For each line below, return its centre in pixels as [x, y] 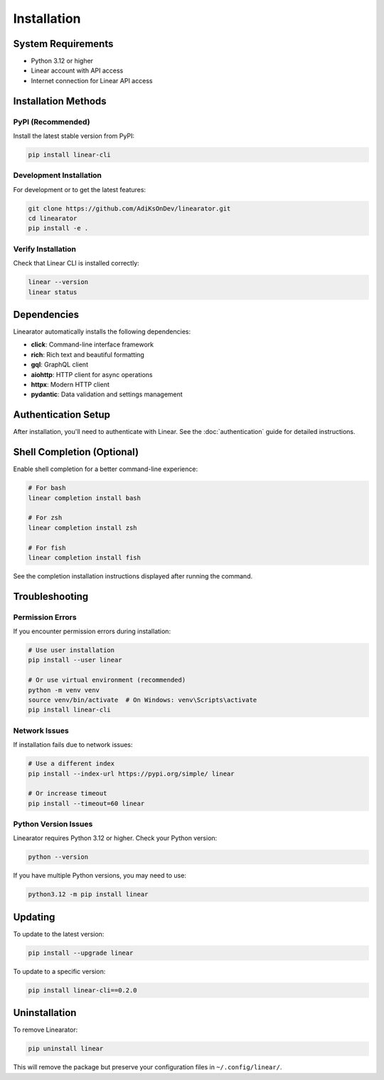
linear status [53, 292]
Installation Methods [60, 101]
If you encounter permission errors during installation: [92, 631]
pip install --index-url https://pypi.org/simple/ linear [131, 773]
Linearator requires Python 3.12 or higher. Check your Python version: [115, 838]
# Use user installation [71, 650]
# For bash [47, 488]
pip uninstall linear [66, 1049]
